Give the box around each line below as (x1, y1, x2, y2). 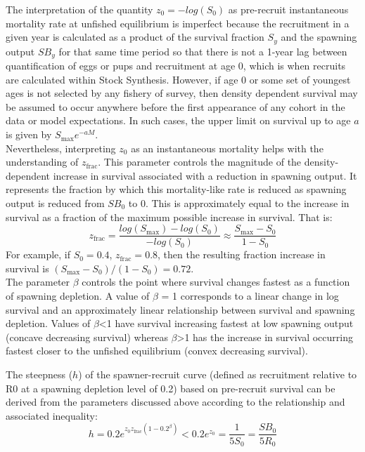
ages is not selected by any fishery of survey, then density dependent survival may (6, 86, 358, 100)
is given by (6, 127, 52, 142)
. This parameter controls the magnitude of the (98, 154, 302, 169)
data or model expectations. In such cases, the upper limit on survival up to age (6, 113, 351, 128)
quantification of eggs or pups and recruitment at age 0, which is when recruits (6, 58, 346, 73)
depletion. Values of (6, 316, 91, 331)
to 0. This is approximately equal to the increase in (128, 196, 350, 211)
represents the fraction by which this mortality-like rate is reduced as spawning (6, 182, 347, 197)
